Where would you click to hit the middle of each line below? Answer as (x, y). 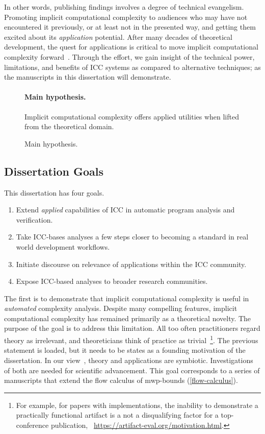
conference (32, 425)
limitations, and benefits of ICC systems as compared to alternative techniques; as (132, 67)
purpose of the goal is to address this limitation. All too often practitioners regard (132, 328)
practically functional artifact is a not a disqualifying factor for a (117, 415)
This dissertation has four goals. (54, 192)
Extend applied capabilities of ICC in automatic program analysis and (125, 210)
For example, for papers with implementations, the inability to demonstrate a (137, 405)
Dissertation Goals (54, 171)
